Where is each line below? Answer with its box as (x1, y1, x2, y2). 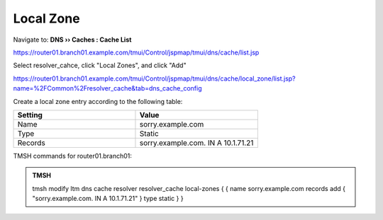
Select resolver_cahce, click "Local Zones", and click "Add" (13, 61, 187, 70)
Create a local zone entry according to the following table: (13, 97, 183, 105)
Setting (17, 110, 43, 120)
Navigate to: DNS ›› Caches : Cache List (13, 35, 132, 44)
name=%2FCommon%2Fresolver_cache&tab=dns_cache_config (13, 84, 202, 93)
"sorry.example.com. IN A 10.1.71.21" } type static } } (32, 195, 184, 203)
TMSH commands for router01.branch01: (13, 151, 133, 160)
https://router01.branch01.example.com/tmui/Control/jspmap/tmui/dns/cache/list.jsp (13, 48, 260, 57)
